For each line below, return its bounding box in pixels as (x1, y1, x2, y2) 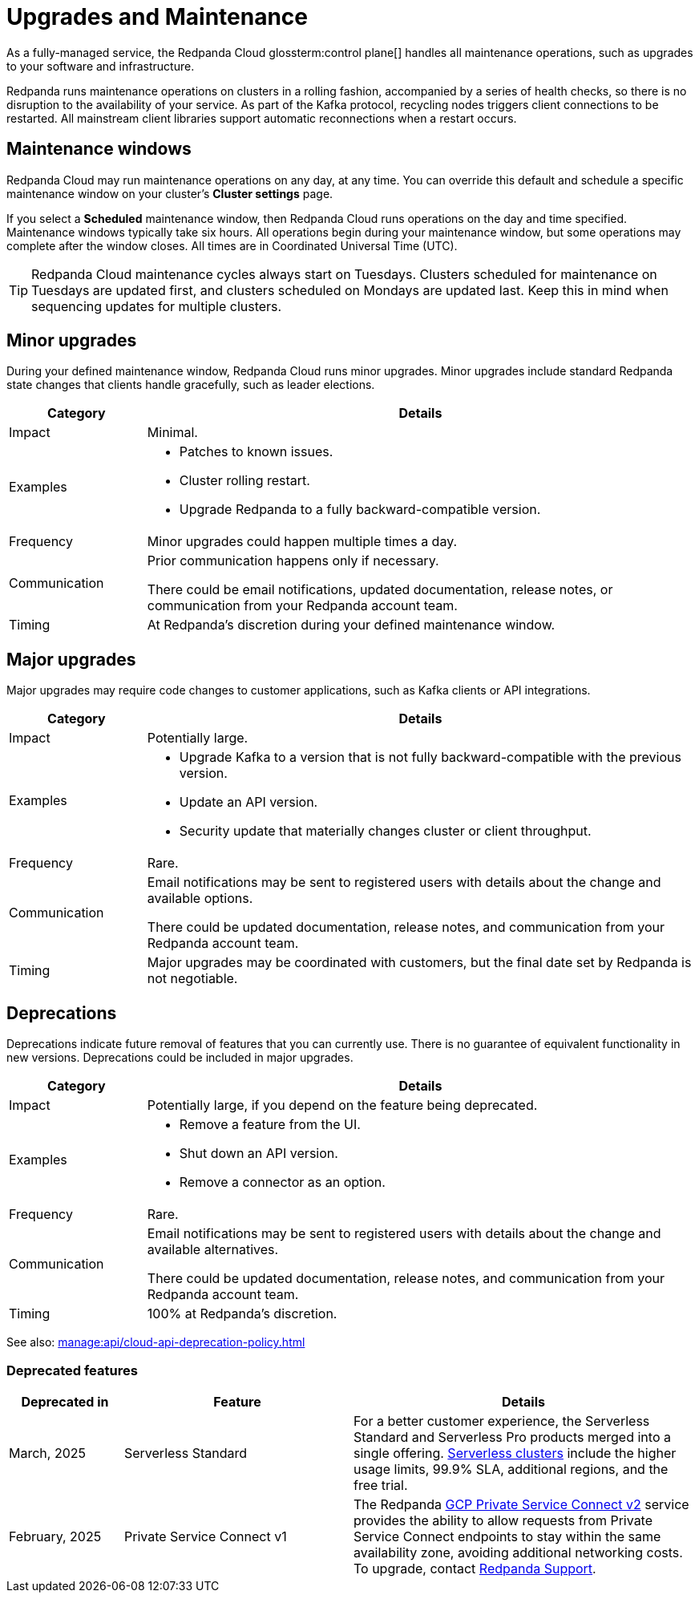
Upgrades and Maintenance (6, 3, 309, 30)
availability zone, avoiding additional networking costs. (353, 1544, 683, 1561)
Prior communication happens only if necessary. (147, 553, 439, 569)
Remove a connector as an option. (179, 1174, 386, 1191)
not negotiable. (147, 970, 238, 987)
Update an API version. (179, 794, 318, 811)
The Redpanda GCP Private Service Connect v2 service (353, 1496, 689, 1512)
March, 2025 (9, 1444, 87, 1461)
